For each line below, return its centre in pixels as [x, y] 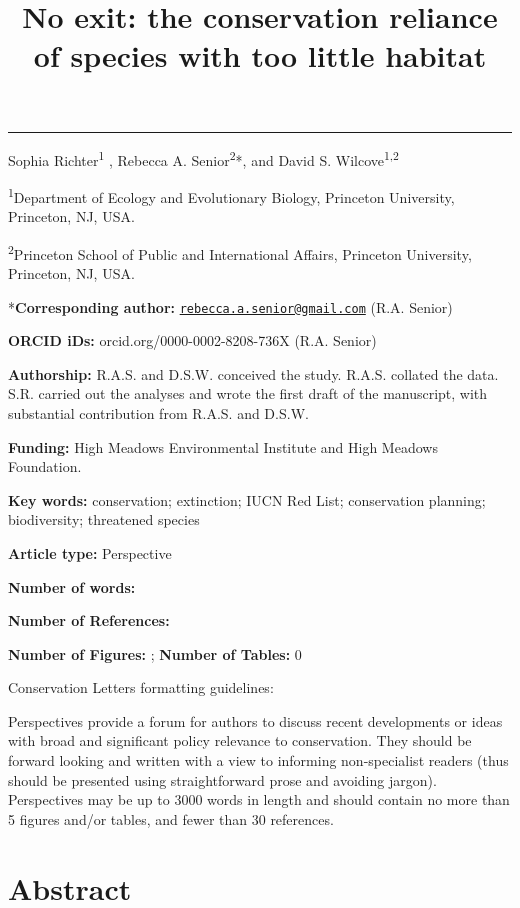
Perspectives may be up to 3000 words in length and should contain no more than [259, 799]
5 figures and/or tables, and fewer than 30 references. [171, 818]
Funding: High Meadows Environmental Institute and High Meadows [223, 446]
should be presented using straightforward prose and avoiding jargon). [222, 779]
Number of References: [89, 620]
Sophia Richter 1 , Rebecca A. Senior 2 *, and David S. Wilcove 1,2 [203, 158]
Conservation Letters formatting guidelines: [141, 687]
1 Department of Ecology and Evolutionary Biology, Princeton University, [231, 195]
